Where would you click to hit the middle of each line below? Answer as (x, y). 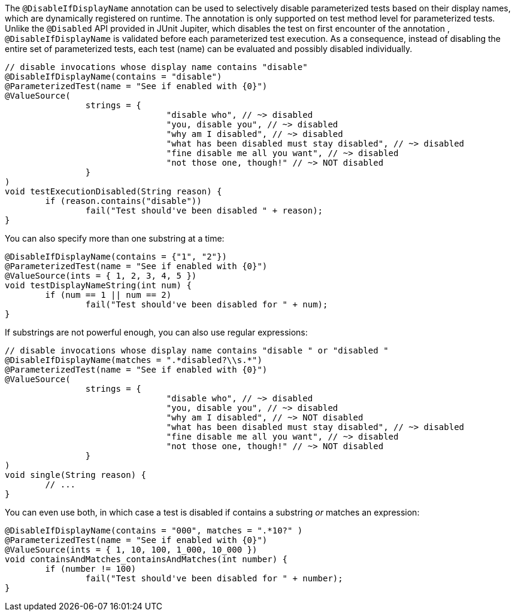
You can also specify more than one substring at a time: (115, 238)
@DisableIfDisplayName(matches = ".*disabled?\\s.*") (134, 360)
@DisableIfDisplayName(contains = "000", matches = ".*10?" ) (154, 530)
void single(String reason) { (76, 475)
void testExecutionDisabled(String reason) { (113, 191)
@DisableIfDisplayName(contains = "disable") (113, 77)
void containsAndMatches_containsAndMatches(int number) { (146, 559)
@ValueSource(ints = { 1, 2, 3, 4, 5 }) (101, 276)
